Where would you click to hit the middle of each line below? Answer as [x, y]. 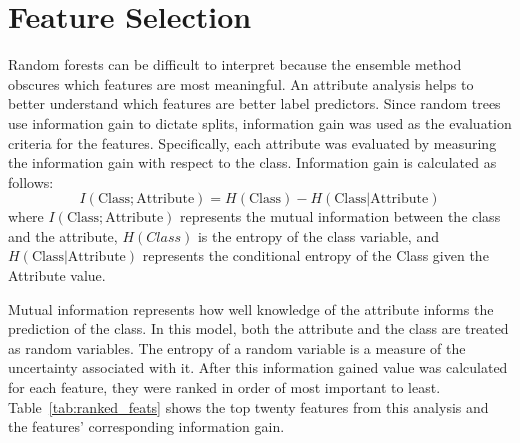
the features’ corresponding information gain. [146, 426]
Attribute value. [57, 275]
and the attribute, [63, 235]
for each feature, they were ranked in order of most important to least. [224, 387]
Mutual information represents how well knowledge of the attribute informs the [251, 308]
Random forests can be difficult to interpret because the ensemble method [235, 64]
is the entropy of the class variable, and [318, 235]
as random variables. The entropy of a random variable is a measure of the [237, 347]
